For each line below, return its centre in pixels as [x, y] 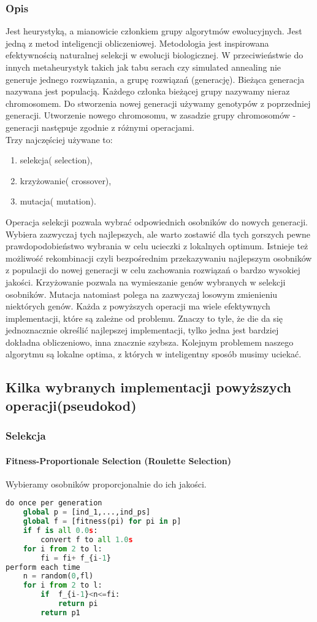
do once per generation [54, 503]
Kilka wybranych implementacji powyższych [148, 387]
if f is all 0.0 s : [60, 531]
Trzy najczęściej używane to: [59, 139]
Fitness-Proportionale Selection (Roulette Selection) [118, 460]
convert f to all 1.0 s [87, 539]
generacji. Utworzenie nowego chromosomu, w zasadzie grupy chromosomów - [151, 115]
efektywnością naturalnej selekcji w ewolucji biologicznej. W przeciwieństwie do [155, 55]
